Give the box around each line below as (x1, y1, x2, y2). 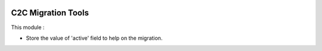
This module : (11, 24, 45, 31)
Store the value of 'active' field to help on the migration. (26, 34, 163, 42)
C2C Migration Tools (11, 8, 89, 18)
